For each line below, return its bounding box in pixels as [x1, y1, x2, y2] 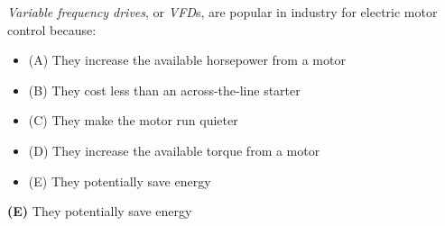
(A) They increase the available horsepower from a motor [28, 50, 346, 69]
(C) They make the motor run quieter [28, 111, 238, 130]
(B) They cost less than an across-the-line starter [28, 80, 301, 99]
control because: [7, 20, 97, 39]
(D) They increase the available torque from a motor [28, 140, 320, 159]
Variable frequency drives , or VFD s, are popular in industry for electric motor [7, 3, 438, 21]
